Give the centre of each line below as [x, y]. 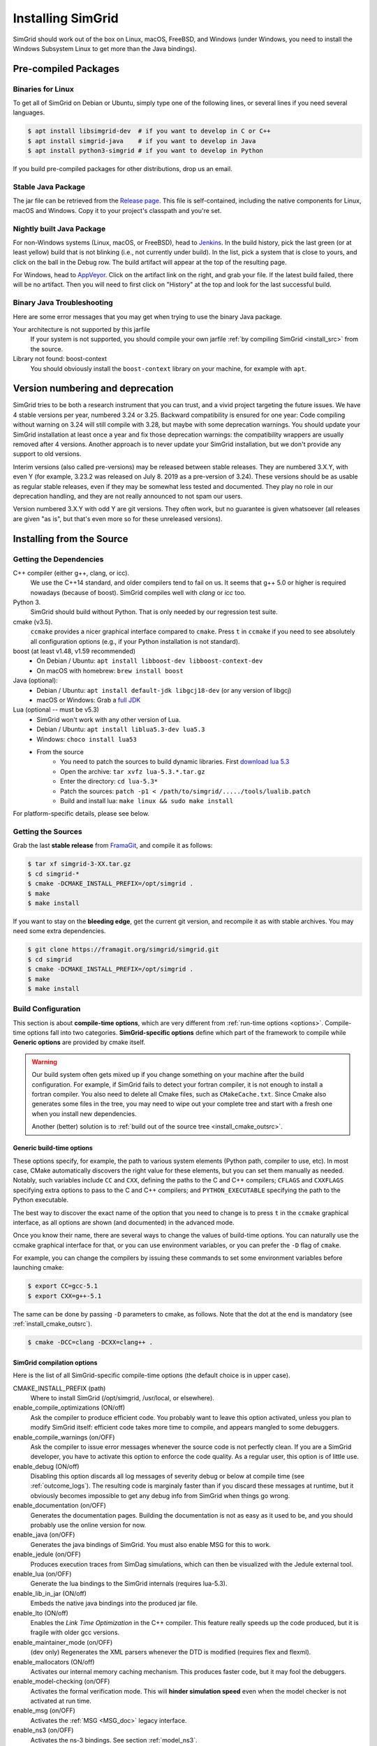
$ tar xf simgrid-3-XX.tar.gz [79, 864]
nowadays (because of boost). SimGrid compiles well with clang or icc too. [138, 592]
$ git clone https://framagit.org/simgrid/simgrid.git [123, 949]
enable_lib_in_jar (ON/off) [50, 1593]
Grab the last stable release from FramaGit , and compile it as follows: [113, 846]
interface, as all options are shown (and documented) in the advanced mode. [124, 1222]
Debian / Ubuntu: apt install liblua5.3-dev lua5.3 [121, 729]
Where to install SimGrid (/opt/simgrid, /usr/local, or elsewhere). [122, 1397]
